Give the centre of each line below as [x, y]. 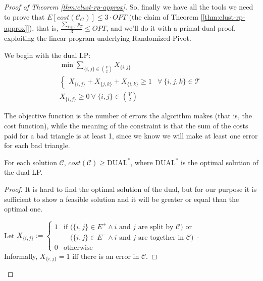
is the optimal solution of [220, 162]
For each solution [31, 162]
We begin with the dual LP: [47, 55]
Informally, [21, 256]
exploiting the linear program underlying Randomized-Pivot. [98, 38]
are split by [156, 227]
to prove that [24, 16]
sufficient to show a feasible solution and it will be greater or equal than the [122, 199]
